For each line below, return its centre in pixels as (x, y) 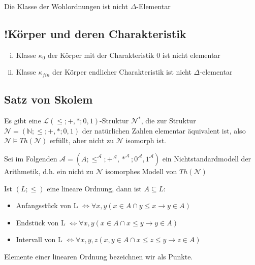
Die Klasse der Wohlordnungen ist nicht (66, 6)
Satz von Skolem (49, 99)
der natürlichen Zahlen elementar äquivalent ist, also (164, 130)
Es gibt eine (23, 121)
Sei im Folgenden (31, 158)
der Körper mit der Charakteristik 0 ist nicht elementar (134, 55)
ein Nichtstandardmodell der (207, 158)
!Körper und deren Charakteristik (95, 33)
